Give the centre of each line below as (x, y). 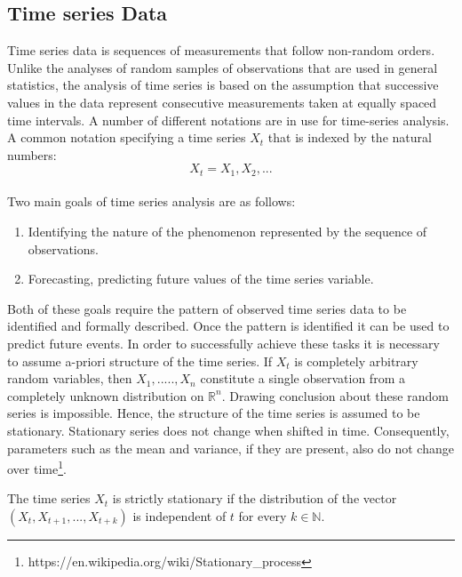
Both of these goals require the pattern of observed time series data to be (207, 308)
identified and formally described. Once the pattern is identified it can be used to (228, 326)
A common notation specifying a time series (127, 137)
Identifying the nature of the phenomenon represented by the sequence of (227, 231)
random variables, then (70, 378)
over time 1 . (37, 467)
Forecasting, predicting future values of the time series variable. (201, 279)
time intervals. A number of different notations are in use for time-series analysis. (228, 120)
